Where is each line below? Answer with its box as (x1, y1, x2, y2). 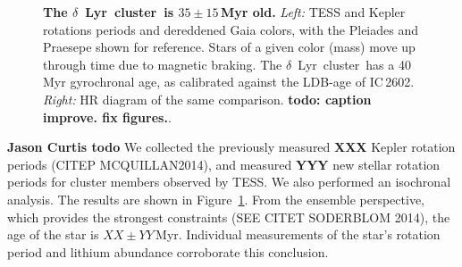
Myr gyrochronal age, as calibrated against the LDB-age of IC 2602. (43, 72, 415, 91)
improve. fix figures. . (43, 107, 172, 126)
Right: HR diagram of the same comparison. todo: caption (43, 89, 372, 108)
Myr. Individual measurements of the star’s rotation (155, 225, 441, 244)
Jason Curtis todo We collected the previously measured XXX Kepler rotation (7, 138, 456, 156)
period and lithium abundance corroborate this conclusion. (7, 242, 329, 261)
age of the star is (7, 225, 99, 244)
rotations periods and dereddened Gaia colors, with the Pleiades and (43, 20, 419, 38)
